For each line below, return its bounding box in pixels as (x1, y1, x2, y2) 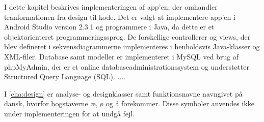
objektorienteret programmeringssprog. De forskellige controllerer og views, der (4, 31, 251, 42)
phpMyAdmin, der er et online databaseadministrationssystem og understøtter (4, 61, 249, 72)
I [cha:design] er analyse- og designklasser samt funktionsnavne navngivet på (4, 88, 243, 99)
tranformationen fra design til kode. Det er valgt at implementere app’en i (4, 11, 235, 22)
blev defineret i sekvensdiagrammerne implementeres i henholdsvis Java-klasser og (4, 41, 260, 52)
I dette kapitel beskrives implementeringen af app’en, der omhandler (4, 2, 218, 12)
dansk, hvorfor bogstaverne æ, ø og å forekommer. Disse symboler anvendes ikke (4, 98, 254, 109)
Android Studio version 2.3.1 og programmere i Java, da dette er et (4, 21, 215, 32)
